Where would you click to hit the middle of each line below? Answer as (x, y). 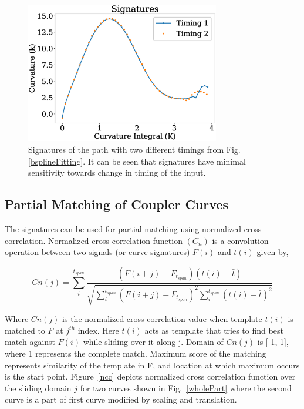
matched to (25, 330)
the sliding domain (38, 388)
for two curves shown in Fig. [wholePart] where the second (186, 388)
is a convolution (240, 240)
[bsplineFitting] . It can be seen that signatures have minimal (137, 161)
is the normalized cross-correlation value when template (162, 319)
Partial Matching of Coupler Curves (116, 204)
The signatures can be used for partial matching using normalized (123, 229)
